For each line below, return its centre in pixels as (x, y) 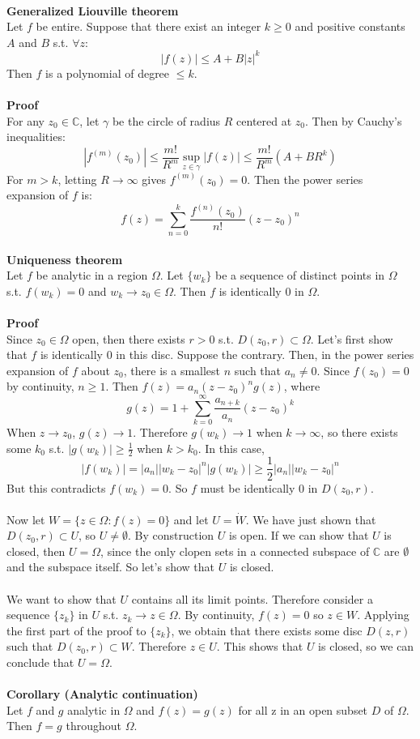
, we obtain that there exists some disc (267, 630)
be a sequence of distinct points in (300, 275)
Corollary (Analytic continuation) (102, 694)
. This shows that (260, 646)
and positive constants (350, 26)
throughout (93, 726)
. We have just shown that (311, 519)
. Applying (383, 615)
